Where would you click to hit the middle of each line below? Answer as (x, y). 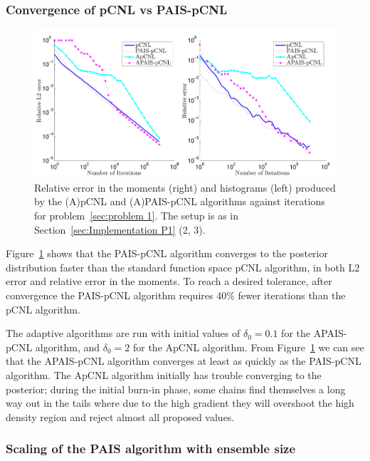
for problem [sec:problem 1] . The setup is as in (137, 216)
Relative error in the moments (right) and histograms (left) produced (185, 187)
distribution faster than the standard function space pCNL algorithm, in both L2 (183, 267)
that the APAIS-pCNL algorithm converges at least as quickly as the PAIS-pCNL (184, 361)
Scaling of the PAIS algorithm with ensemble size (151, 449)
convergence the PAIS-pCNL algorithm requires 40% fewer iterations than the (176, 295)
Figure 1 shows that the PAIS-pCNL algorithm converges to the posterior (167, 253)
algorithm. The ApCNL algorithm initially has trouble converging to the (164, 375)
